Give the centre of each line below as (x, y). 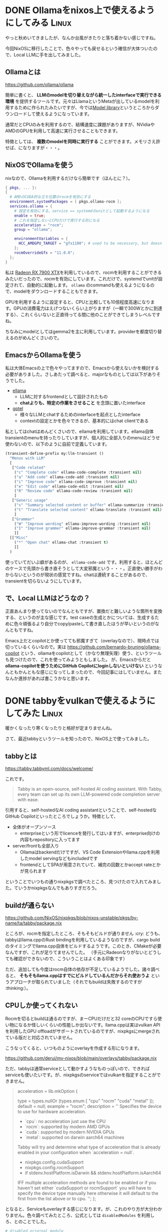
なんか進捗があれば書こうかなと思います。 (49, 679)
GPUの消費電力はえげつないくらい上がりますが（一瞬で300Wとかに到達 (88, 308)
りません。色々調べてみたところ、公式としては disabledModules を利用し (80, 1215)
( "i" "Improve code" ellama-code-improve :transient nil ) (76, 482)
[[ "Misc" (19, 538)
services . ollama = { (31, 207)
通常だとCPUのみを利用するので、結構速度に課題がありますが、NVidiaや (80, 124)
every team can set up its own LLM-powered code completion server (88, 794)
